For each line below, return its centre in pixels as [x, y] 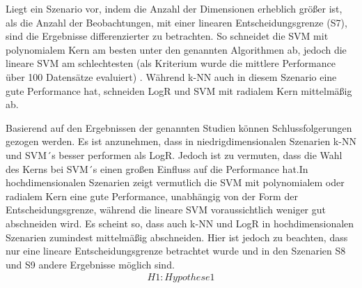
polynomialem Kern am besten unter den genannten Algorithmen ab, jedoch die [176, 49]
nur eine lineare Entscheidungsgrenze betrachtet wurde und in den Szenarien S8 [176, 251]
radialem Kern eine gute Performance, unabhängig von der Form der [152, 196]
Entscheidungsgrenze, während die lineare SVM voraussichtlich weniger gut [166, 210]
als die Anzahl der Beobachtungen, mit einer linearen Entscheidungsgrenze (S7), [176, 22]
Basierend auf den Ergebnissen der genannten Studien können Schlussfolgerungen [179, 127]
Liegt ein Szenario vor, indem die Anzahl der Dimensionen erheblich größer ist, [174, 8]
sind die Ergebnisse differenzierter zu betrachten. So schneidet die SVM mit [167, 36]
